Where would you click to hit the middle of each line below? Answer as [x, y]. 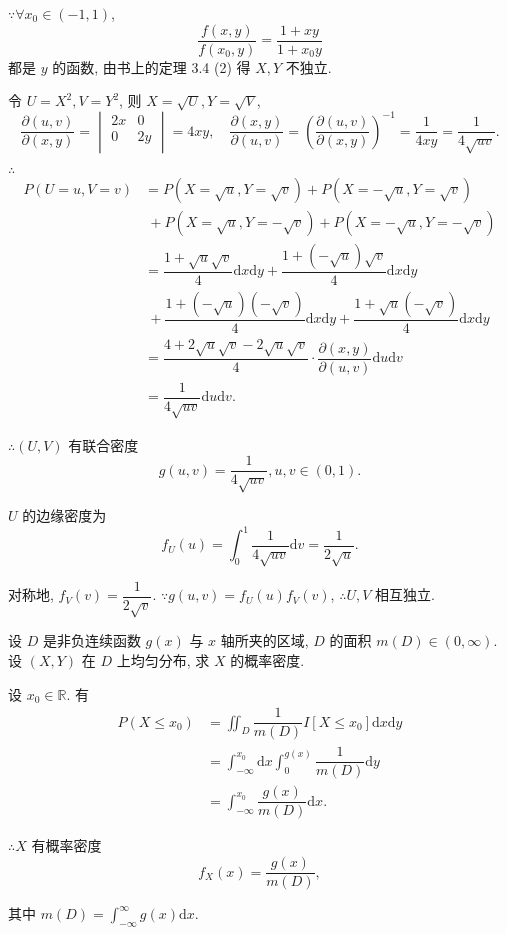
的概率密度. [267, 660]
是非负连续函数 [91, 640]
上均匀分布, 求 [163, 660]
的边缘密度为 [64, 515]
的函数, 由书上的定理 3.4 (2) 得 [151, 66]
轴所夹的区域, [264, 640]
